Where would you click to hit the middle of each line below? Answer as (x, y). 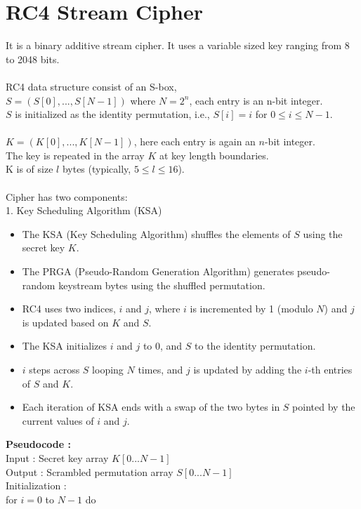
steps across (54, 369)
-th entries (330, 369)
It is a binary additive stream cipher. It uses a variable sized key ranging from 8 (178, 45)
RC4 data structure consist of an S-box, (91, 86)
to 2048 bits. (33, 59)
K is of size (29, 169)
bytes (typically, (97, 169)
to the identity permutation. (255, 346)
